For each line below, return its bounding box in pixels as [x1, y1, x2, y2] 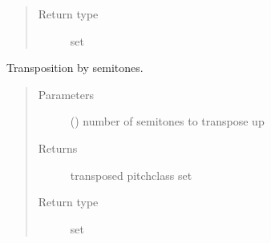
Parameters [38, 86, 94, 102]
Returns [38, 139, 78, 156]
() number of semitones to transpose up [70, 113, 265, 129]
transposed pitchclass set [70, 166, 192, 183]
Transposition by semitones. [6, 59, 144, 76]
